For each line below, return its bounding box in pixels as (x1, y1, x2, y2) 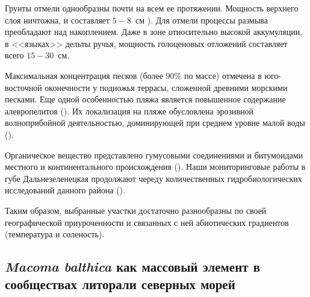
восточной (5, 81, 42, 93)
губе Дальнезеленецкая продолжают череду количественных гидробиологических (5, 172, 302, 184)
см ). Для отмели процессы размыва (135, 13, 268, 26)
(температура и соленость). (5, 228, 105, 240)
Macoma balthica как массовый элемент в (5, 257, 260, 276)
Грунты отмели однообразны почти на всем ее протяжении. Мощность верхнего (5, 2, 299, 14)
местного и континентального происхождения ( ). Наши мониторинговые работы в (5, 160, 306, 173)
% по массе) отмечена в (174, 69, 262, 81)
